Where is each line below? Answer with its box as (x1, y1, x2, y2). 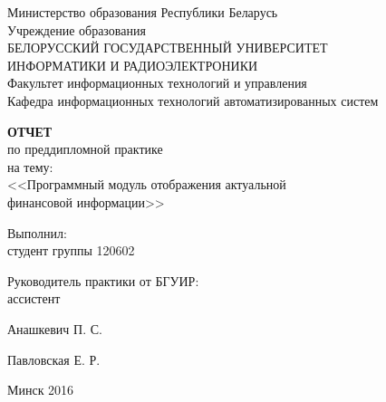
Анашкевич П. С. (7, 319, 102, 338)
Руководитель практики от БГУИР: (7, 271, 199, 290)
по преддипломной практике (7, 139, 163, 158)
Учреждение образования (7, 20, 146, 39)
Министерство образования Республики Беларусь (7, 3, 278, 21)
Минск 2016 (7, 380, 74, 399)
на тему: (7, 157, 53, 176)
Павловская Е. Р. (7, 349, 101, 368)
